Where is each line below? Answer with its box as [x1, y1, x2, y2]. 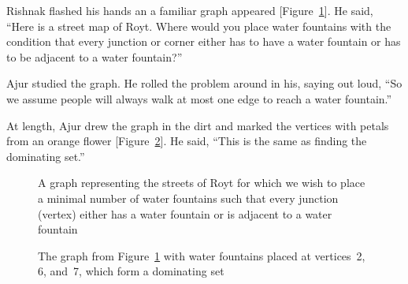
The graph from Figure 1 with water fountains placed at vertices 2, [38, 247, 365, 263]
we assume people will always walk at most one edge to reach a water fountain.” [6, 90, 392, 106]
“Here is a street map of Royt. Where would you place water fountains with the [6, 17, 391, 34]
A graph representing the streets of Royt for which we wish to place [38, 174, 365, 191]
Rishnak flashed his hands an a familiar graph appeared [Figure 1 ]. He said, [6, 2, 373, 18]
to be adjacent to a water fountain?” [6, 48, 183, 65]
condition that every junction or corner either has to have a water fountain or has [6, 33, 401, 50]
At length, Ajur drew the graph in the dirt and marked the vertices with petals [6, 117, 389, 133]
